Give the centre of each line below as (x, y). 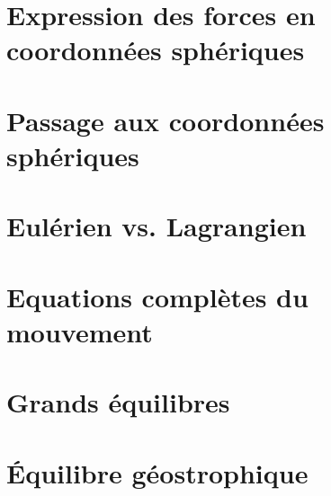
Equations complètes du (157, 296)
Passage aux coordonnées (165, 120)
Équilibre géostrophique (157, 472)
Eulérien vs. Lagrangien (157, 226)
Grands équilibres (118, 402)
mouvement (80, 331)
